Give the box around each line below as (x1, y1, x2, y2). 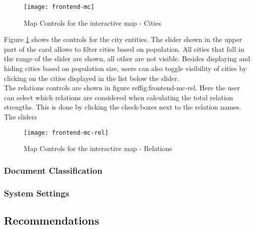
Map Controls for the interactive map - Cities (24, 17, 161, 28)
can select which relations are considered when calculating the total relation (4, 92, 233, 102)
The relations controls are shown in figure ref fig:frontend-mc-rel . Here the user (4, 82, 240, 93)
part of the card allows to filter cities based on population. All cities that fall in (4, 43, 244, 54)
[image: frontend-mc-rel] (24, 129, 109, 136)
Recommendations (4, 212, 99, 228)
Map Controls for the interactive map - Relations (24, 143, 172, 153)
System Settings (4, 187, 69, 199)
